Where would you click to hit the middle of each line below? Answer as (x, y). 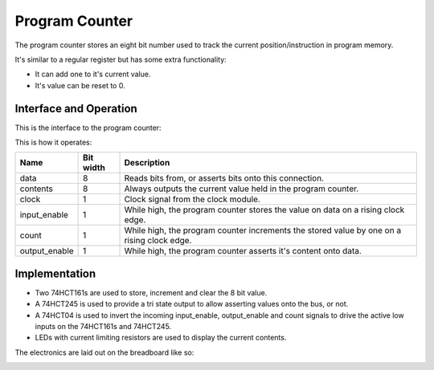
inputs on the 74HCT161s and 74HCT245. (103, 327)
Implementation (55, 273)
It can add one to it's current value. (93, 74)
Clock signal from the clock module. (192, 199)
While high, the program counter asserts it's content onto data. (243, 251)
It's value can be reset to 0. (80, 85)
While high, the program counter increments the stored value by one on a (263, 230)
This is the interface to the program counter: (88, 128)
